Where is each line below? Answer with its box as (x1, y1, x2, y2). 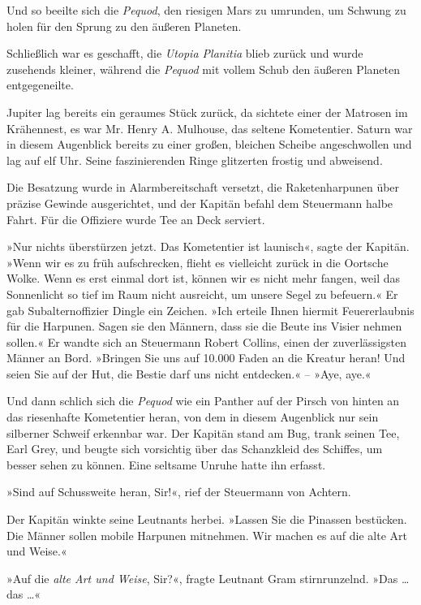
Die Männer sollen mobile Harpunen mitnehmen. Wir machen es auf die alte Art (6, 526, 408, 543)
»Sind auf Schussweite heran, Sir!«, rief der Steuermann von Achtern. (6, 483, 351, 500)
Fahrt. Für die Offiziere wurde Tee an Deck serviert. (6, 210, 265, 227)
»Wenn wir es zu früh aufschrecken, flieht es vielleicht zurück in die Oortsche (6, 253, 389, 270)
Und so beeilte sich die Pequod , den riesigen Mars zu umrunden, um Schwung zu (6, 2, 406, 18)
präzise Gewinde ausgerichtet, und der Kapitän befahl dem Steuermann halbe (6, 194, 393, 211)
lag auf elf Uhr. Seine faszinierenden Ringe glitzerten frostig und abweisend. (6, 151, 383, 168)
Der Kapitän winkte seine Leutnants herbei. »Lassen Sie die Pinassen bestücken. (6, 511, 407, 528)
